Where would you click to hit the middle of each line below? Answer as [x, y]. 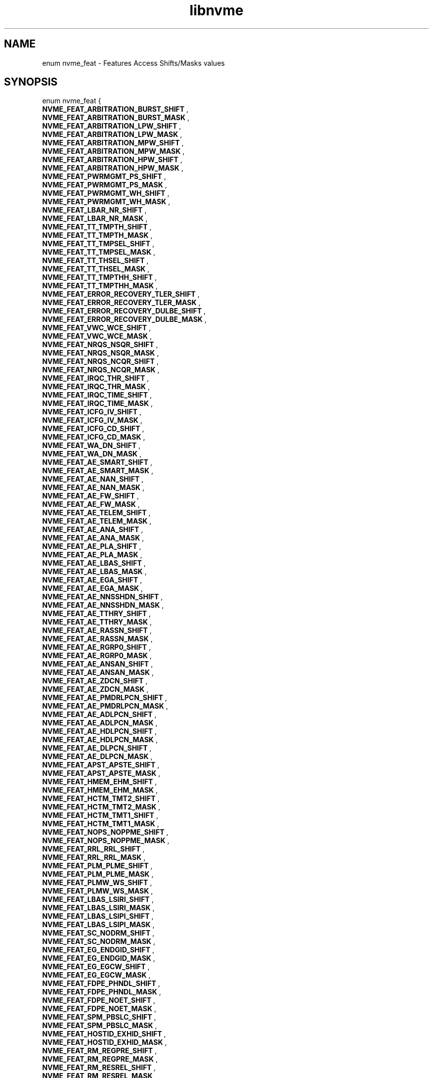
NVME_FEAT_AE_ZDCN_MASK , [95, 689]
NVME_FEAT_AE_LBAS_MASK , [94, 572]
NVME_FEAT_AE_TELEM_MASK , [97, 521]
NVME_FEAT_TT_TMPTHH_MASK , [100, 286]
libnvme [216, 10]
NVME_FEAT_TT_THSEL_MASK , [96, 269]
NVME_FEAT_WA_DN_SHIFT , [91, 446]
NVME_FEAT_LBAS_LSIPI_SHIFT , [98, 916]
